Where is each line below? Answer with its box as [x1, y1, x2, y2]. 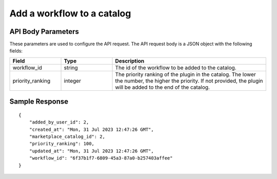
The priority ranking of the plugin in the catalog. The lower [115, 71, 256, 78]
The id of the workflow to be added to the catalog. [115, 64, 236, 71]
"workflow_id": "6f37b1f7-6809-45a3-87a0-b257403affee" [29, 155, 173, 161]
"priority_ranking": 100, [29, 141, 95, 147]
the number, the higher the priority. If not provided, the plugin [115, 77, 264, 84]
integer [64, 77, 82, 84]
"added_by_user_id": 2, [29, 120, 89, 125]
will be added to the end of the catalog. [115, 84, 210, 91]
